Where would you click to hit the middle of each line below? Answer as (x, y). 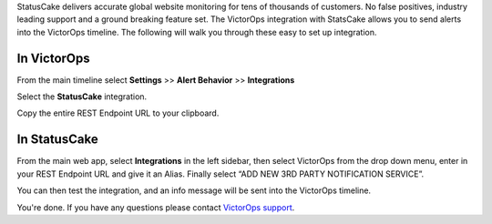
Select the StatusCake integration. (82, 97)
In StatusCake (58, 140)
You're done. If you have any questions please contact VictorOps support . (156, 207)
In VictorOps (53, 58)
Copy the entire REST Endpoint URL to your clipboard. (118, 113)
